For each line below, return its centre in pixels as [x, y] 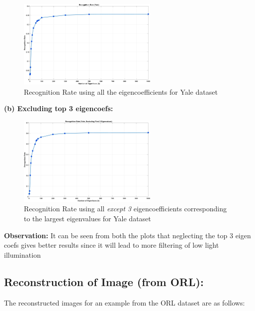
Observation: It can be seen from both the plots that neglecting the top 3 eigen [127, 235]
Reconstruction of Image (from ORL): [104, 281]
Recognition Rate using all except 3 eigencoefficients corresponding [125, 209]
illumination [22, 254]
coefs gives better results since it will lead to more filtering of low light [112, 245]
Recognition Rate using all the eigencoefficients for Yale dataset [121, 91]
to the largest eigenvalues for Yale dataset [87, 219]
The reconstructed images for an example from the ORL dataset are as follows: [125, 302]
